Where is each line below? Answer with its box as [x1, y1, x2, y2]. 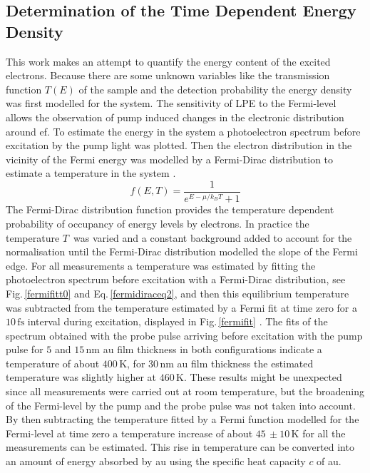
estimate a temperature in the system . [6, 166, 176, 180]
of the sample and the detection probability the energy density [78, 81, 352, 96]
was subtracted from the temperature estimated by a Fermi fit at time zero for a [6, 300, 357, 315]
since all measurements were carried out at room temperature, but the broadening [6, 384, 364, 399]
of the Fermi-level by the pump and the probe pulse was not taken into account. [6, 397, 356, 412]
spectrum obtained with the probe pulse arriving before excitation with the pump [6, 327, 363, 342]
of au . [317, 454, 341, 469]
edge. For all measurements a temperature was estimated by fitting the [6, 258, 316, 273]
